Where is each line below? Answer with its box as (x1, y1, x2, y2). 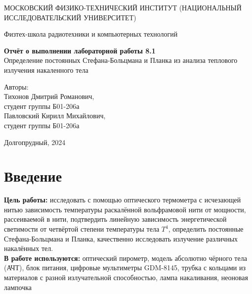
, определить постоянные (168, 224, 244, 234)
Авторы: (4, 81, 29, 92)
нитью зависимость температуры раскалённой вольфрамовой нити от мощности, (4, 204, 246, 214)
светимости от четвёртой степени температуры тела (4, 224, 160, 234)
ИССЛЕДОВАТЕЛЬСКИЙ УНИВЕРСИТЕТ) (4, 12, 136, 22)
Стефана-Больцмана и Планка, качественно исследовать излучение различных (4, 233, 238, 244)
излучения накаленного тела (4, 64, 88, 75)
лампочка (4, 282, 32, 292)
